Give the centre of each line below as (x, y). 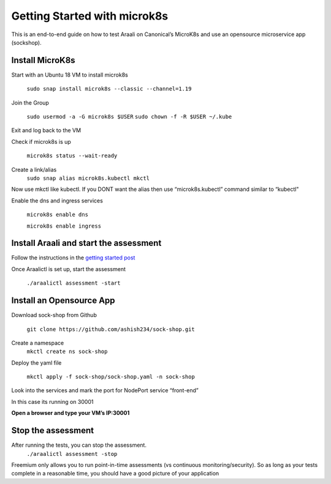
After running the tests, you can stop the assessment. (79, 445)
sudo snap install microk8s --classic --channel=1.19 (109, 89)
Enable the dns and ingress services (57, 200)
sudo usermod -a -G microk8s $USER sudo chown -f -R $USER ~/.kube (129, 117)
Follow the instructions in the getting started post (73, 258)
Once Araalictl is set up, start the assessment (68, 269)
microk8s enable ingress (64, 226)
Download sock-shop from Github (54, 315)
